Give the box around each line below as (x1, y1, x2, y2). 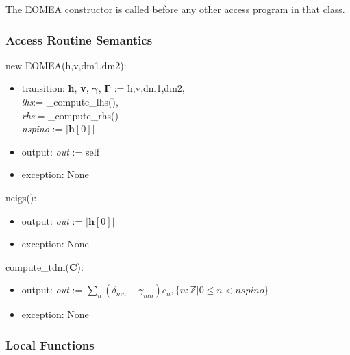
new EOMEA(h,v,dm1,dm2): (5, 58, 127, 72)
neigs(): (5, 190, 37, 204)
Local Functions (5, 336, 95, 353)
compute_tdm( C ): (5, 259, 84, 273)
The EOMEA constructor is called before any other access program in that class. (5, 2, 345, 16)
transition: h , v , (21, 81, 89, 95)
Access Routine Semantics (5, 31, 153, 48)
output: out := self (21, 144, 99, 158)
